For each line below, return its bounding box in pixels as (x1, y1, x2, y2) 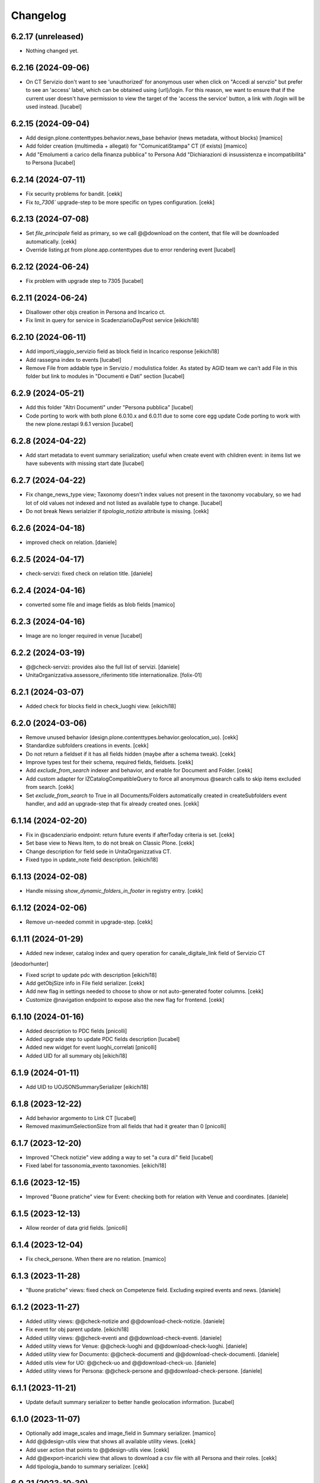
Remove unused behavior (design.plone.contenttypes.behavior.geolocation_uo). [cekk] (25, 733, 238, 741)
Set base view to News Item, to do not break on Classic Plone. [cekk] (25, 839, 195, 846)
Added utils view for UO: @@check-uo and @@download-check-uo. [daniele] (25, 1359, 216, 1366)
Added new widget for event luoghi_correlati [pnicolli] (25, 1044, 157, 1051)
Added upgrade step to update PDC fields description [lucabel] (25, 1036, 180, 1043)
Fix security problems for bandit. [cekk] (25, 190, 123, 198)
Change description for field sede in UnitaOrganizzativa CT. (25, 848, 172, 855)
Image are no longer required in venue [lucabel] (25, 632, 142, 639)
